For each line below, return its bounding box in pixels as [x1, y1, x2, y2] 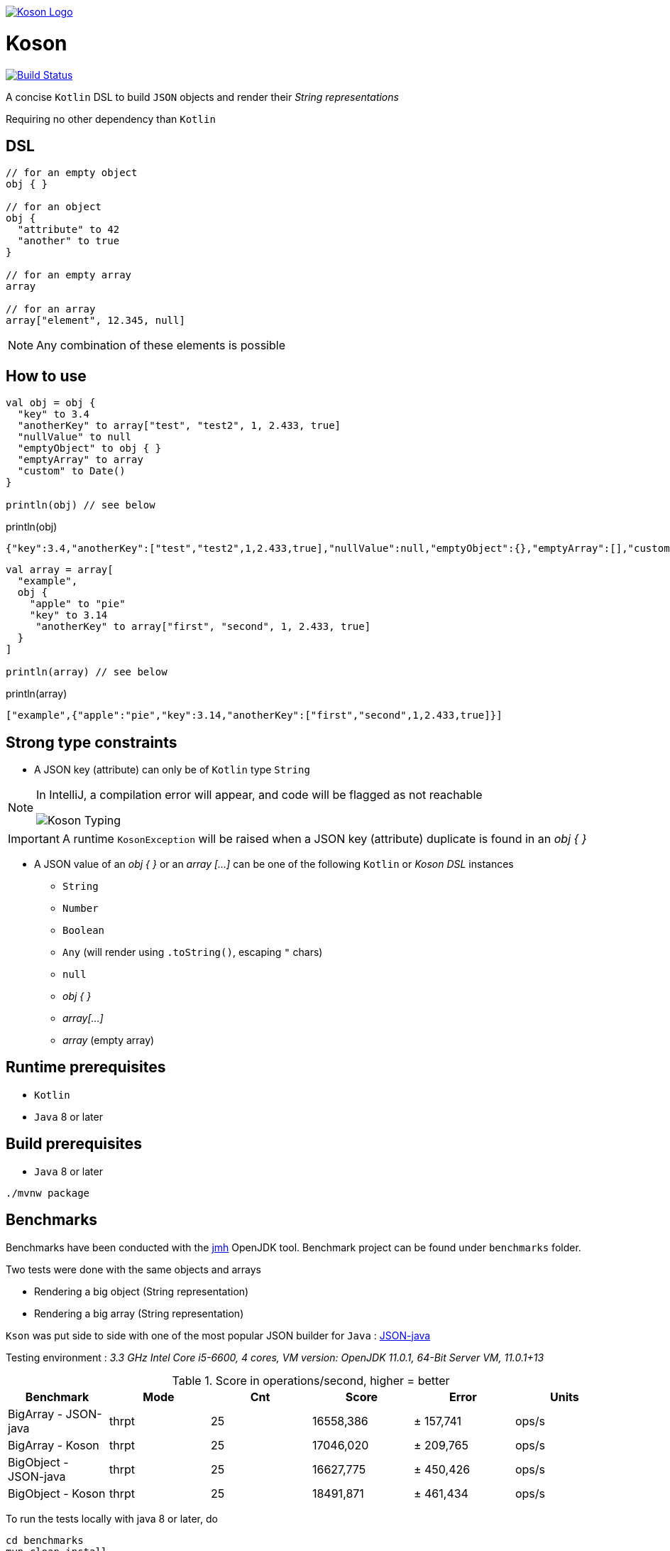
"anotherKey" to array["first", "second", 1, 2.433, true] [35, 621, 371, 633]
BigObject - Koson [8, 1486, 106, 1501]
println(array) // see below [6, 666, 167, 678]
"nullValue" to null [17, 431, 132, 443]
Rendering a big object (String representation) [34, 1285, 249, 1297]
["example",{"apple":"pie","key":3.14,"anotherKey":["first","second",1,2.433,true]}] [6, 709, 502, 722]
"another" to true [17, 235, 120, 247]
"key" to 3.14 [29, 609, 108, 621]
